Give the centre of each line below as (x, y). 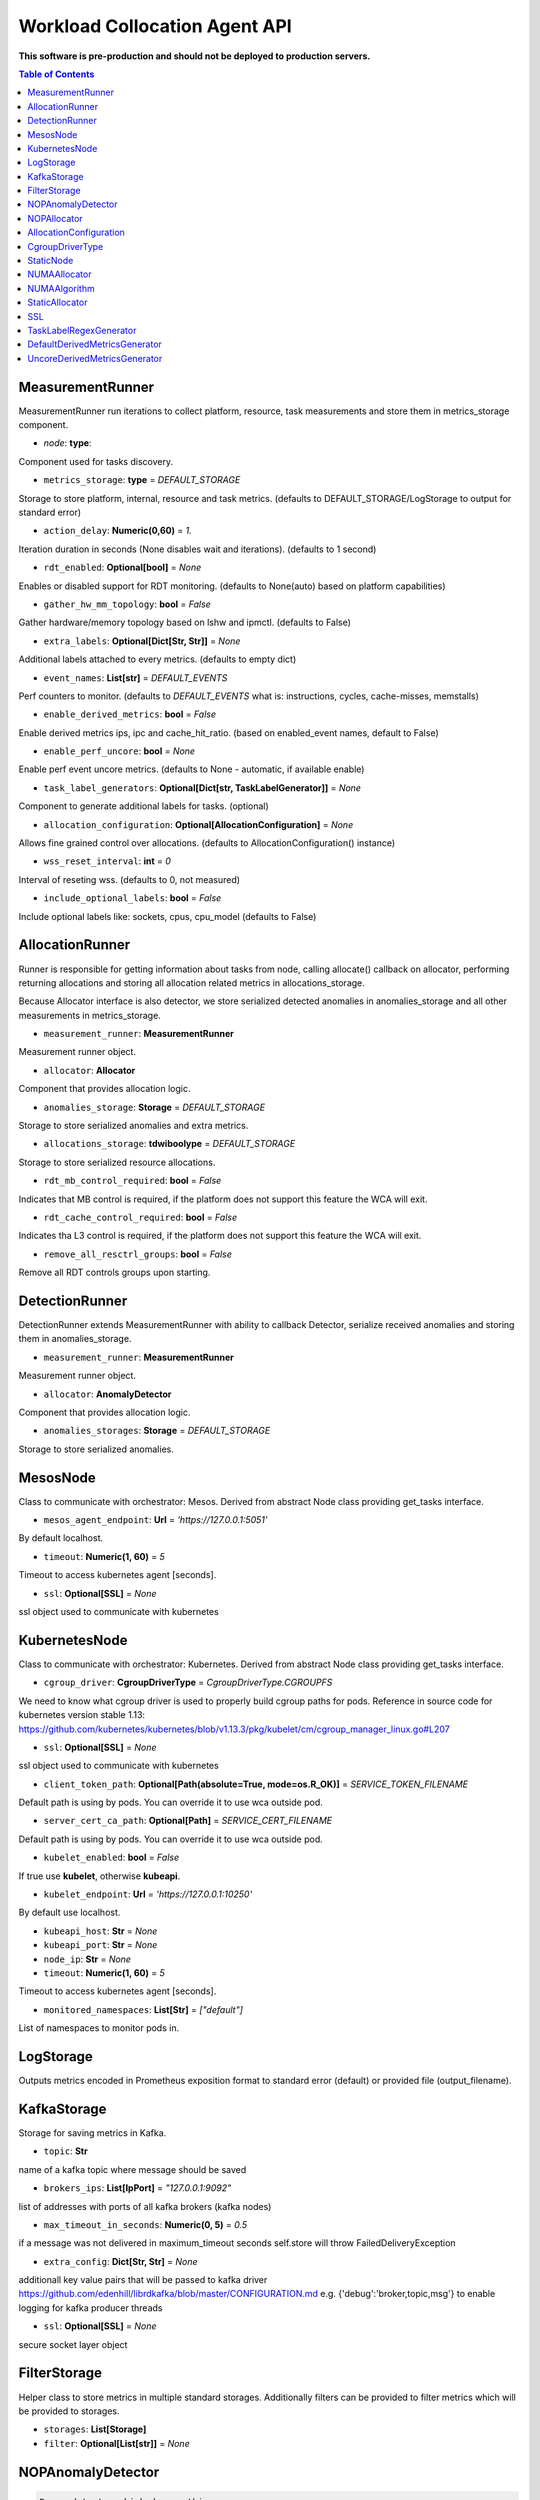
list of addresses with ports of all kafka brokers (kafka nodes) (145, 2206)
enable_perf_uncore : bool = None (119, 751)
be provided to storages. (69, 2411)
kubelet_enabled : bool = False (111, 1857)
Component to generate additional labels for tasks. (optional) (143, 806)
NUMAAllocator (59, 274)
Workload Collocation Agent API (155, 26)
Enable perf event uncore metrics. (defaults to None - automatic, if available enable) (191, 769)
